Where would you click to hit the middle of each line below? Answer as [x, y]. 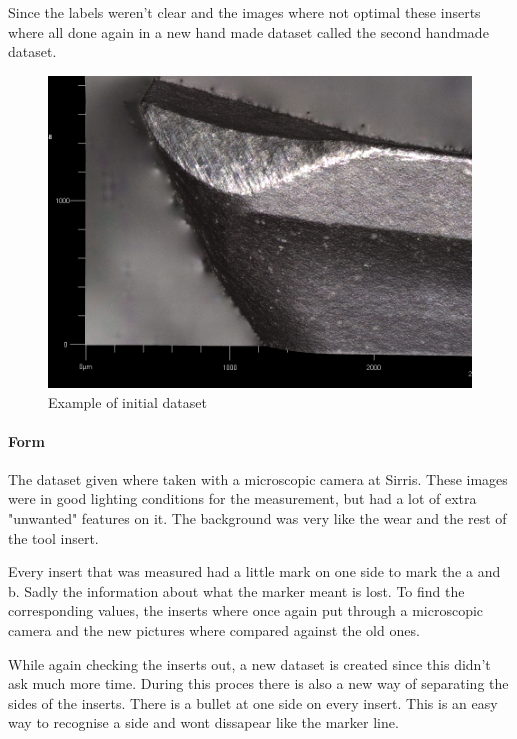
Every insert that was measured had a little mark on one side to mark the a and [254, 571]
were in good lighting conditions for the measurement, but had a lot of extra [242, 498]
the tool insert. [53, 537]
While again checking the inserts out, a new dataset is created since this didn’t [249, 663]
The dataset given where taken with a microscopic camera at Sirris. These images [258, 478]
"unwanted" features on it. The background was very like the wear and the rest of [257, 518]
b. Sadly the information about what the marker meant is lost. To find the [236, 590]
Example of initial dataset [127, 401]
